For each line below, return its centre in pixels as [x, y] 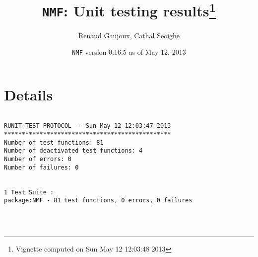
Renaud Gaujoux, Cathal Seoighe [129, 35]
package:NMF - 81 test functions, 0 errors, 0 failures [98, 201]
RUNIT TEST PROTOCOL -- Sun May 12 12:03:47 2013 [88, 126]
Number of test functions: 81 [54, 142]
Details [29, 94]
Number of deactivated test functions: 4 [73, 151]
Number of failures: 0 [41, 167]
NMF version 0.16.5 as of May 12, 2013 [129, 52]
